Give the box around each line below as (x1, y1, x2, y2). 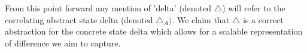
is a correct (242, 13, 284, 26)
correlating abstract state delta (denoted (5, 13, 153, 26)
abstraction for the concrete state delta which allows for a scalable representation (5, 25, 303, 38)
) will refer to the (222, 2, 285, 14)
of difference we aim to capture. (5, 36, 121, 49)
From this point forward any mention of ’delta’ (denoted (5, 2, 211, 14)
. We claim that (172, 13, 230, 26)
